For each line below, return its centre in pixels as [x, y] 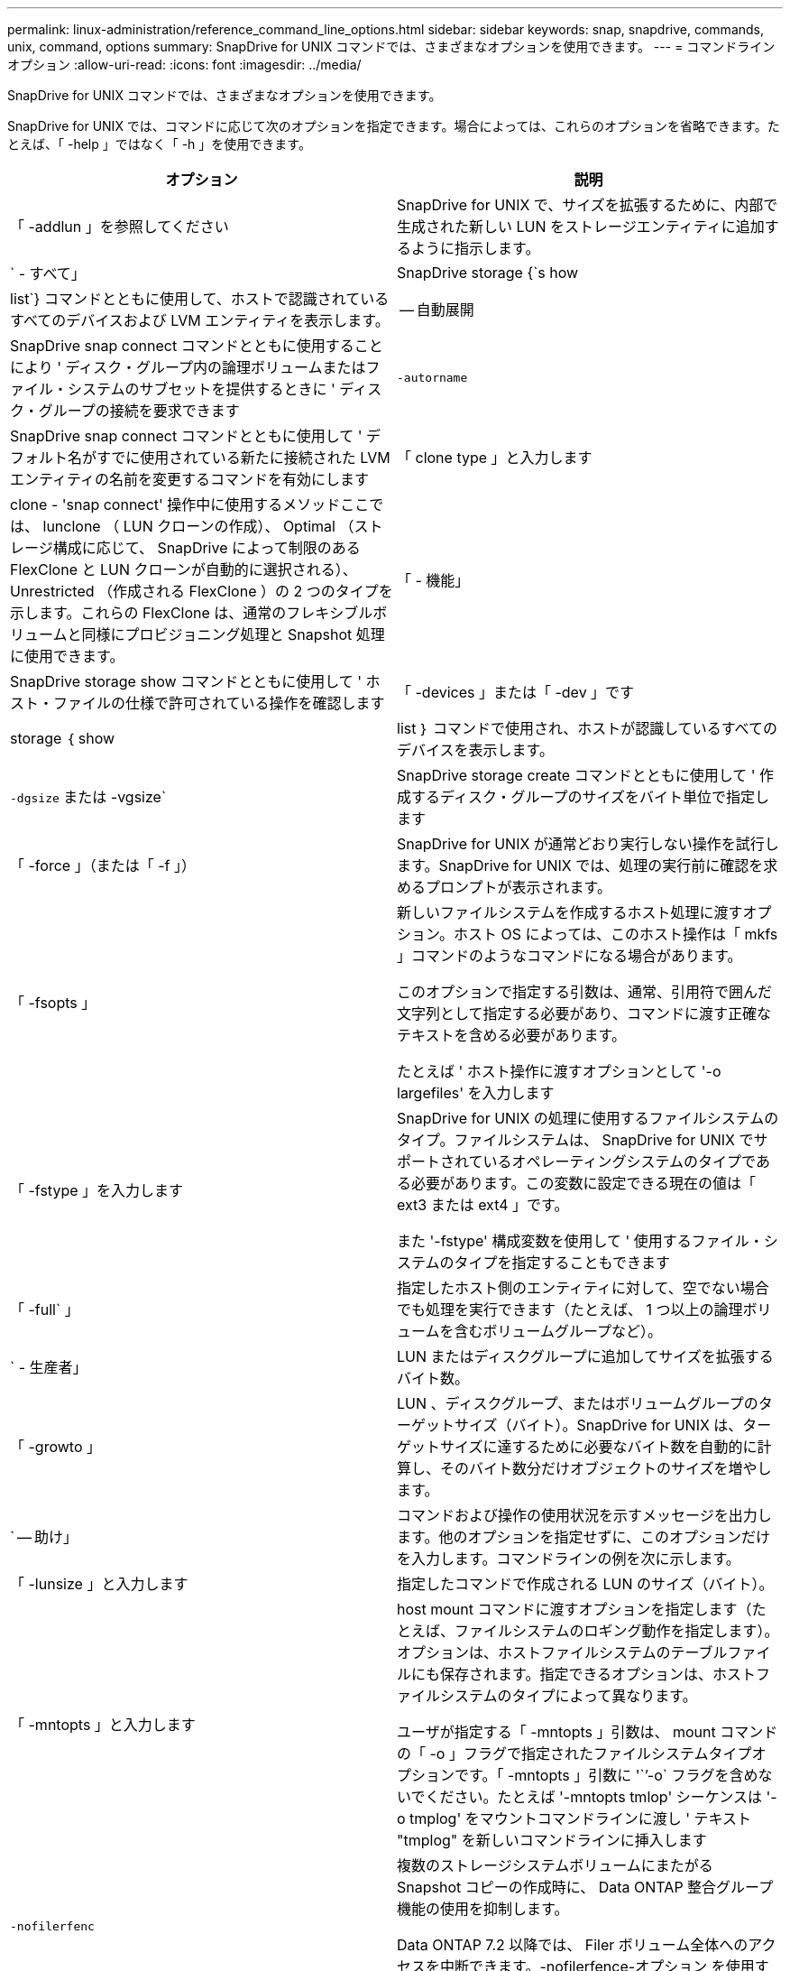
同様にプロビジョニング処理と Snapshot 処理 [233, 634]
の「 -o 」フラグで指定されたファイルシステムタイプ [574, 1754]
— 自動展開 [436, 310]
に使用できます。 [67, 656]
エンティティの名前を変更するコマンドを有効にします [190, 479]
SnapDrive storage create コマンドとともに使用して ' [576, 775]
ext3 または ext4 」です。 [483, 1205]
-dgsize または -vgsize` [88, 797]
